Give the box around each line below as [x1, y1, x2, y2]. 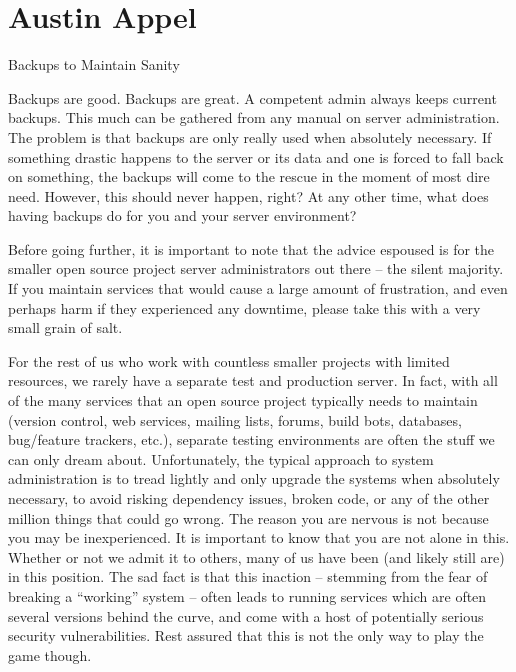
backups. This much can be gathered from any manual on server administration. [8, 107, 500, 128]
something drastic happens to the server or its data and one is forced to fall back [8, 146, 504, 167]
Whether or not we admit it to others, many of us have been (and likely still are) [8, 546, 505, 567]
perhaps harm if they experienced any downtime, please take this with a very [8, 297, 481, 318]
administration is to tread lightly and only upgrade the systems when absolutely [8, 468, 500, 489]
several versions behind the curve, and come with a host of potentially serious [8, 605, 484, 626]
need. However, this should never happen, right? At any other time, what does [8, 185, 489, 206]
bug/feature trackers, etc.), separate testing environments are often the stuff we [8, 429, 495, 450]
